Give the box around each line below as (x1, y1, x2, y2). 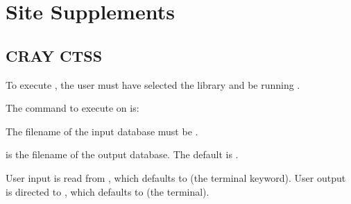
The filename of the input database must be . (6, 124, 198, 138)
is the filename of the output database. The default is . (6, 147, 239, 162)
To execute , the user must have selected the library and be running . (6, 77, 300, 92)
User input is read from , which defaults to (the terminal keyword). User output (6, 170, 346, 185)
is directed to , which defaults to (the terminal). (6, 184, 209, 198)
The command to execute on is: (6, 101, 139, 115)
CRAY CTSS (6, 44, 103, 66)
